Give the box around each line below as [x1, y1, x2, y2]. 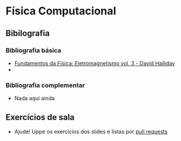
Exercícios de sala [5, 112, 75, 122]
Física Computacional [5, 4, 116, 18]
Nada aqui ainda [14, 95, 55, 102]
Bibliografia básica [5, 46, 62, 55]
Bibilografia [5, 28, 50, 38]
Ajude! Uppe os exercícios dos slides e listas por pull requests [14, 128, 168, 135]
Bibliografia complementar [5, 81, 85, 89]
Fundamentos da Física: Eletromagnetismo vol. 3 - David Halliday [14, 59, 175, 67]
